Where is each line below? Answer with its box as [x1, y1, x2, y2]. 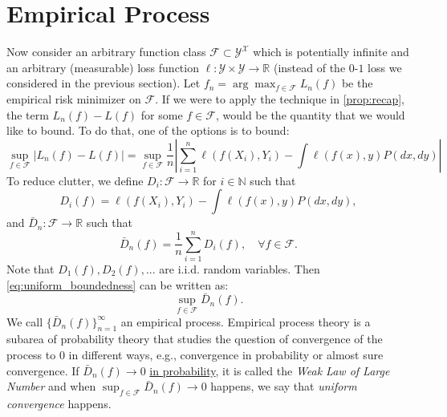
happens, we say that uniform [210, 378, 357, 395]
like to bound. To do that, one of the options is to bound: [6, 122, 290, 139]
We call [6, 313, 43, 330]
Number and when [6, 378, 96, 395]
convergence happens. [6, 395, 112, 411]
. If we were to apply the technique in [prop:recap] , [155, 90, 404, 107]
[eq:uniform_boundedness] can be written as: [6, 276, 229, 293]
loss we [368, 59, 402, 75]
